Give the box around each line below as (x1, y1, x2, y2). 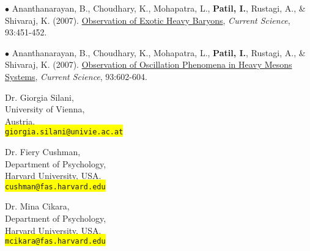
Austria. (5, 114, 35, 127)
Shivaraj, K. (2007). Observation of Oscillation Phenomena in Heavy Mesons (5, 58, 292, 71)
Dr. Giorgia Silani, (5, 90, 74, 103)
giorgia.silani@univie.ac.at (5, 128, 124, 137)
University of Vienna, (5, 103, 85, 115)
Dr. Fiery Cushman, (5, 145, 81, 158)
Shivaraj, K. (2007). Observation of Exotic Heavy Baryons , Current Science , (5, 13, 290, 26)
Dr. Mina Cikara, (5, 200, 70, 213)
